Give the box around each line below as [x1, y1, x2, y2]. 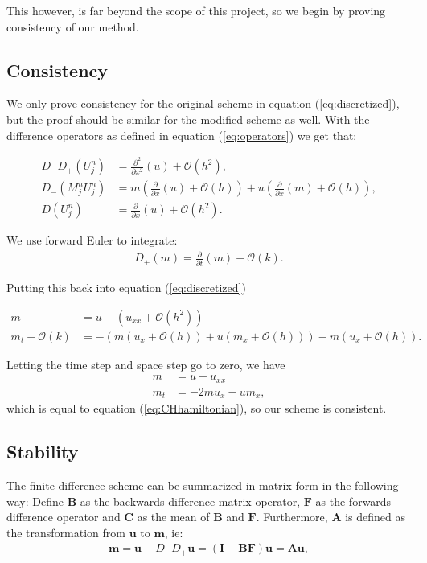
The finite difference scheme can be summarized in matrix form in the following [6, 476, 399, 493]
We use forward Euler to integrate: [6, 232, 178, 249]
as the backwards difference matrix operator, [80, 492, 301, 509]
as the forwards [315, 492, 392, 509]
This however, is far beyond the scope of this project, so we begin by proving [6, 2, 386, 18]
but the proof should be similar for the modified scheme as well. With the [6, 110, 370, 127]
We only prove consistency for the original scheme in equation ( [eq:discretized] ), [6, 95, 400, 112]
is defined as [345, 508, 406, 525]
